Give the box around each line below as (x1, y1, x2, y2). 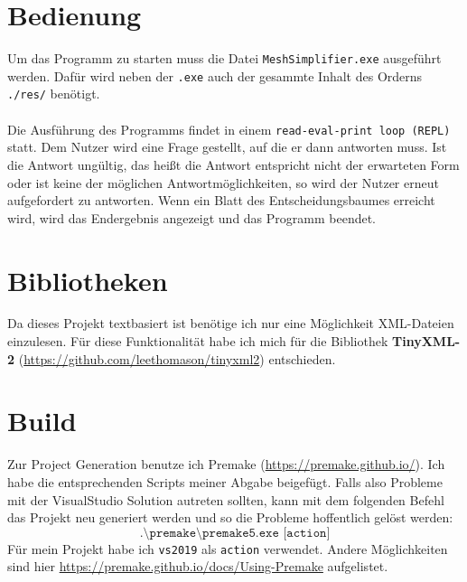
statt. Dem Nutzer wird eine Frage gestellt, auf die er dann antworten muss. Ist (7, 137, 447, 156)
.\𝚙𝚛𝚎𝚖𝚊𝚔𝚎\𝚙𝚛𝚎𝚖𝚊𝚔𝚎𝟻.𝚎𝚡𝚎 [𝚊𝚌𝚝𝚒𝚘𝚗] (139, 526, 331, 540)
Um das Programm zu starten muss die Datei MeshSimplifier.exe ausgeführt (7, 49, 442, 68)
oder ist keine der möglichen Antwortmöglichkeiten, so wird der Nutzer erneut (7, 173, 439, 192)
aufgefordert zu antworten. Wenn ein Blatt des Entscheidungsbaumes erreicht (7, 191, 435, 210)
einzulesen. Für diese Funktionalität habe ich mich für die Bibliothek (7, 332, 388, 351)
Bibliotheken (7, 261, 168, 298)
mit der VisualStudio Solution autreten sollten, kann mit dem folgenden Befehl (7, 490, 444, 509)
